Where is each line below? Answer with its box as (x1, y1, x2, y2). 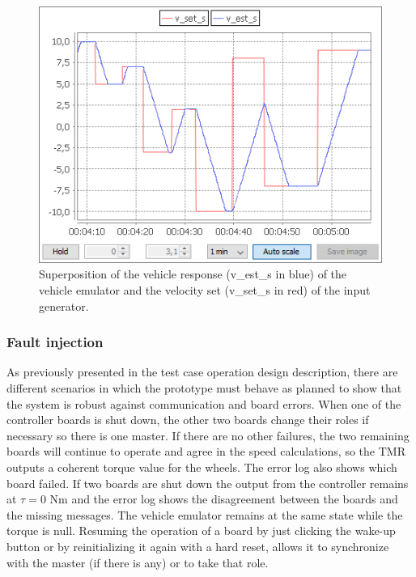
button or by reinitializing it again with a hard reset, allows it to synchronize (6, 538, 389, 554)
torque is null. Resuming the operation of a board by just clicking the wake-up (6, 522, 396, 539)
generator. (39, 297, 89, 314)
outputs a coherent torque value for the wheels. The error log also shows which (6, 459, 397, 476)
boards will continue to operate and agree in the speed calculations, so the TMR (6, 443, 405, 460)
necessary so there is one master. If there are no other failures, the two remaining (6, 426, 410, 443)
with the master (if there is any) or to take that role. (6, 554, 269, 571)
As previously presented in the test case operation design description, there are (6, 363, 398, 380)
